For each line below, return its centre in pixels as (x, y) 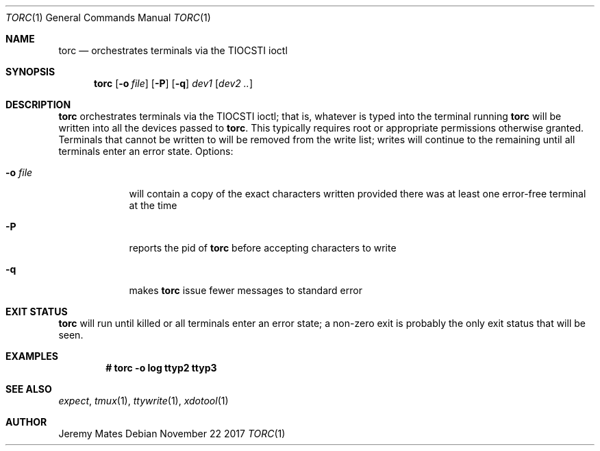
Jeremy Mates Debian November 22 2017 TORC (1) (172, 434)
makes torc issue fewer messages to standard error (246, 290)
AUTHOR (26, 422)
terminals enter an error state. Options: (146, 151)
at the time (153, 205)
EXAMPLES (32, 356)
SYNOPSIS (30, 72)
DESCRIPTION (38, 105)
